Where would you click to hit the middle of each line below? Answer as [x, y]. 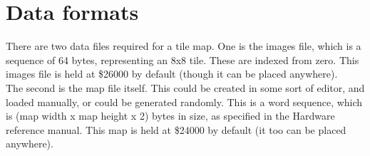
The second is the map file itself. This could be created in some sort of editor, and [185, 87]
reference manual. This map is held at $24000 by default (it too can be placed [176, 129]
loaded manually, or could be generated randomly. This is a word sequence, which [184, 102]
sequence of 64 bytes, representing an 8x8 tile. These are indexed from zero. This [183, 59]
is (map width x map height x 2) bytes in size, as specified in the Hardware [170, 116]
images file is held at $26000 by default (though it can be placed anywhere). [172, 74]
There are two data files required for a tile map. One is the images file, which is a [184, 46]
